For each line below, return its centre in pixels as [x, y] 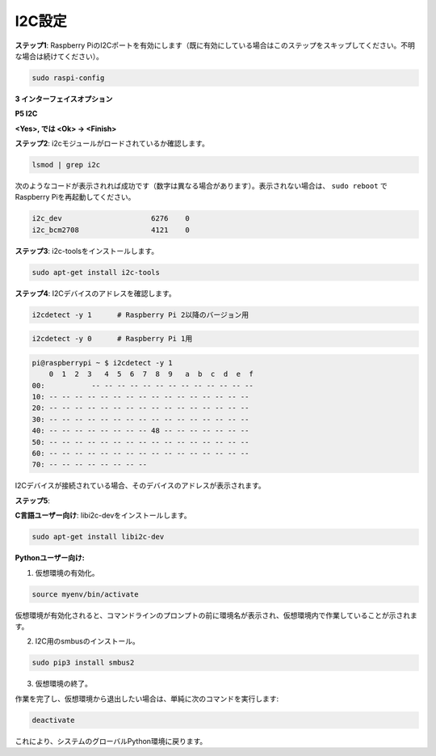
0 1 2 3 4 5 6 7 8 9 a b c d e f [151, 374]
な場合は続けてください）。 [59, 56]
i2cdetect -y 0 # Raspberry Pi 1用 [112, 339]
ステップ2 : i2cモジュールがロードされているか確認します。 [112, 144]
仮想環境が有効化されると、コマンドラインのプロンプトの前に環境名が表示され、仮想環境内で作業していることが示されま [216, 615]
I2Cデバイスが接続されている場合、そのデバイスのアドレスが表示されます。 [140, 486]
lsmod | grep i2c [66, 165]
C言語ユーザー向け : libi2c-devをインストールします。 [103, 515]
